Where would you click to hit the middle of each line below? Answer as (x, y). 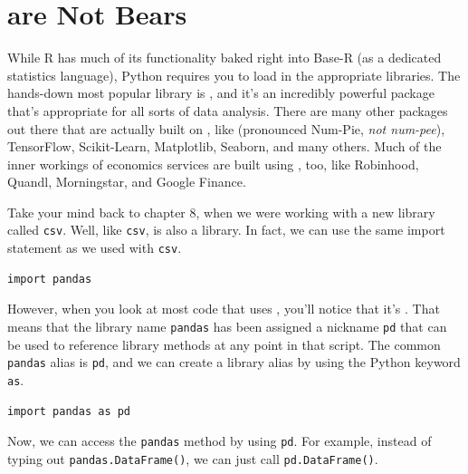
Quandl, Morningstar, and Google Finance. (127, 182)
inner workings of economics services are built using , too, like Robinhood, (213, 164)
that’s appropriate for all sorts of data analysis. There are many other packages (228, 110)
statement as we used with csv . (95, 248)
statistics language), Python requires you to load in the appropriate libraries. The (234, 75)
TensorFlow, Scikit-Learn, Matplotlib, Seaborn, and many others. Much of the (224, 146)
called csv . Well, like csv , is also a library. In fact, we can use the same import (226, 230)
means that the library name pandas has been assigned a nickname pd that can (227, 326)
